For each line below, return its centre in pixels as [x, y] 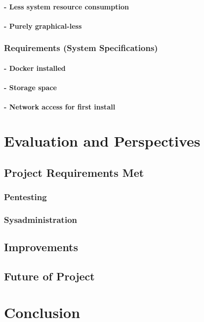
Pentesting [25, 196]
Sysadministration [41, 219]
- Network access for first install [60, 107]
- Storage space [30, 87]
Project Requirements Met [74, 172]
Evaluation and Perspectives [102, 140]
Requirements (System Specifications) [81, 48]
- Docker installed [35, 68]
